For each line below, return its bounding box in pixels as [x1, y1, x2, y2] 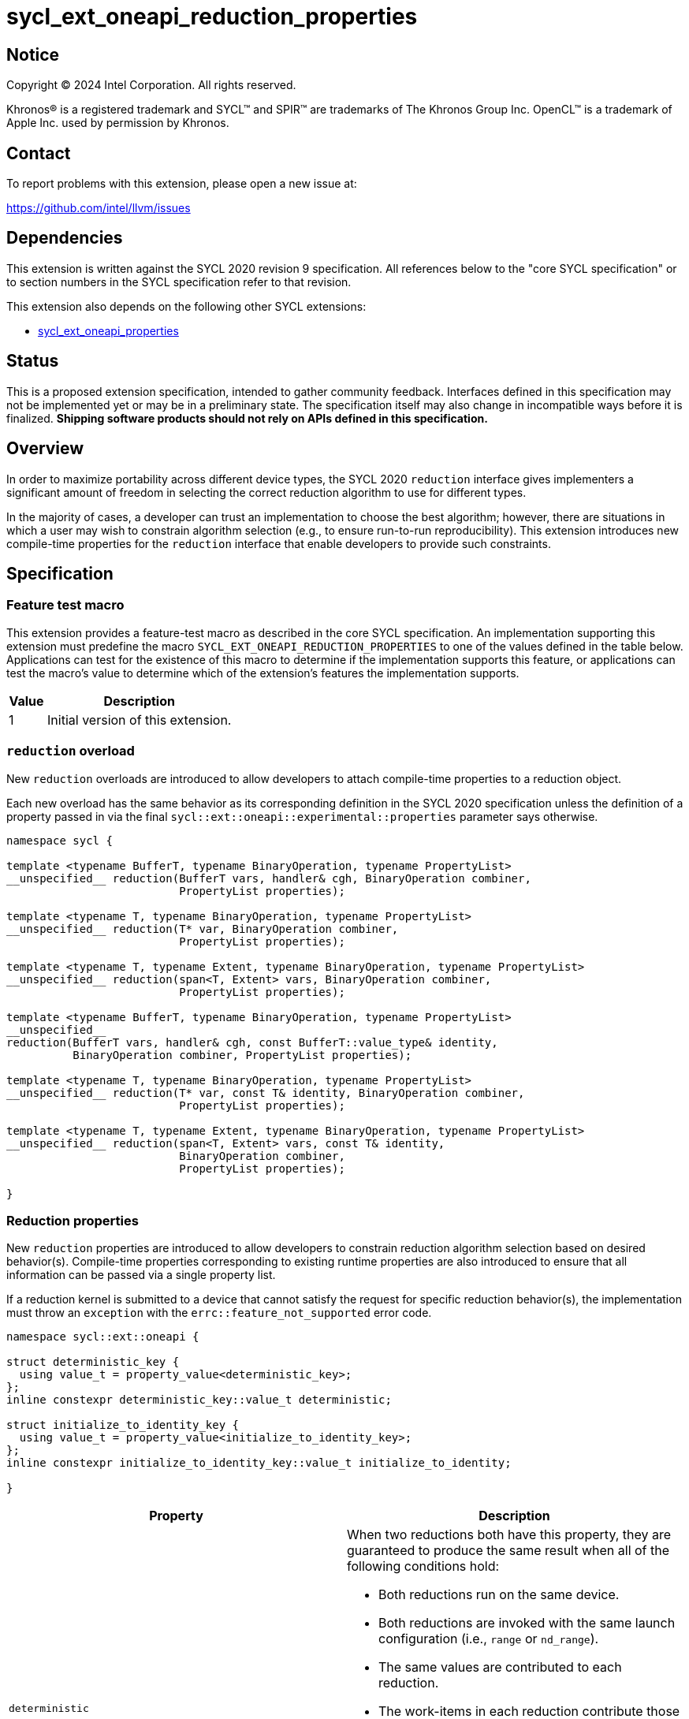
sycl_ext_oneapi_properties [38, 323, 179, 337]
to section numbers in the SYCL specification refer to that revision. [6, 274, 352, 289]
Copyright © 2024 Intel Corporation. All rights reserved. [6, 78, 296, 92]
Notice [6, 44, 60, 65]
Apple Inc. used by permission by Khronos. [6, 116, 229, 130]
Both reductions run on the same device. [378, 1587, 620, 1603]
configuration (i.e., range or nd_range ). [378, 1631, 599, 1647]
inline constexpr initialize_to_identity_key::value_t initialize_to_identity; [6, 1456, 512, 1470]
